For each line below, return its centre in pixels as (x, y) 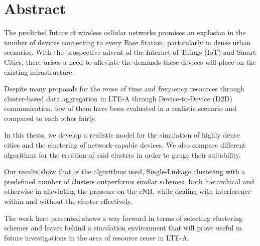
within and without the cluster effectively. (68, 201)
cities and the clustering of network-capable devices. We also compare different (125, 145)
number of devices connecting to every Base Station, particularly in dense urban (127, 42)
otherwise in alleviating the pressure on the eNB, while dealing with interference (127, 191)
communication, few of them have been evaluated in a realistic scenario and (120, 108)
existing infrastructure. (39, 72)
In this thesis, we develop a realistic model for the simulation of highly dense (122, 135)
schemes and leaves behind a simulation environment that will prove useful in (123, 228)
